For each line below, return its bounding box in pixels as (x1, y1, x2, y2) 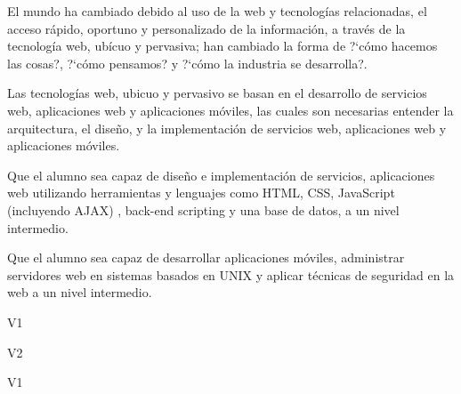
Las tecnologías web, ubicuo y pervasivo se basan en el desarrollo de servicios (7, 84, 427, 102)
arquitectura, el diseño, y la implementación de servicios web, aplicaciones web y (7, 118, 447, 137)
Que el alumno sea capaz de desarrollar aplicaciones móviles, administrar (7, 248, 405, 267)
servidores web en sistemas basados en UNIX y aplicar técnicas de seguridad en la (7, 265, 455, 284)
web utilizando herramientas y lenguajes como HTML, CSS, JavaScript (7, 183, 395, 202)
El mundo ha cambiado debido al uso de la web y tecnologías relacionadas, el (7, 2, 427, 20)
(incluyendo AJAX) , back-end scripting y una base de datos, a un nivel (7, 200, 400, 219)
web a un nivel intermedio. (7, 283, 152, 302)
